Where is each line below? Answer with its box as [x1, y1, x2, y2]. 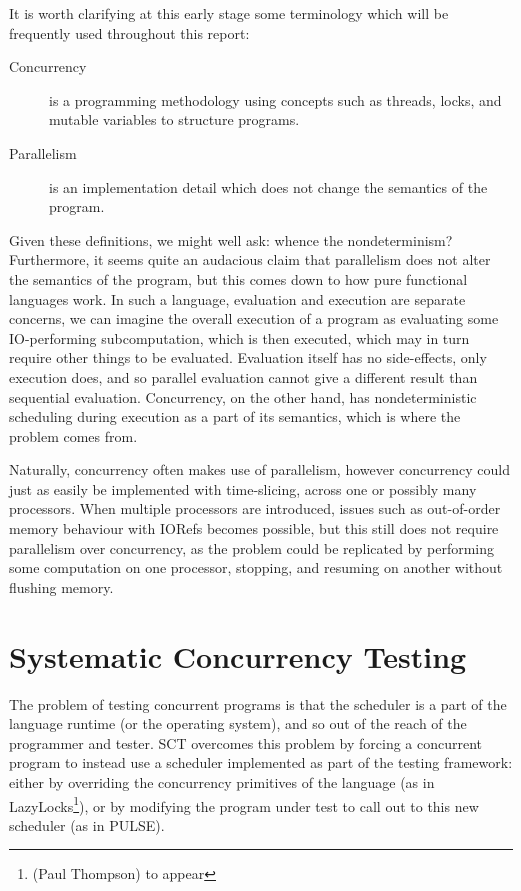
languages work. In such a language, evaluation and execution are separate [9, 288, 466, 309]
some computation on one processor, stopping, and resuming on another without [9, 557, 503, 578]
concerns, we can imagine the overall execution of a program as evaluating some [9, 308, 499, 329]
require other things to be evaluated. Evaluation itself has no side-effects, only [9, 347, 487, 368]
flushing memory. [9, 576, 114, 597]
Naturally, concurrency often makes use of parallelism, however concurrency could [9, 459, 511, 480]
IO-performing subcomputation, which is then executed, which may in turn [9, 327, 470, 348]
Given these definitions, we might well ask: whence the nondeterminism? [9, 229, 453, 250]
